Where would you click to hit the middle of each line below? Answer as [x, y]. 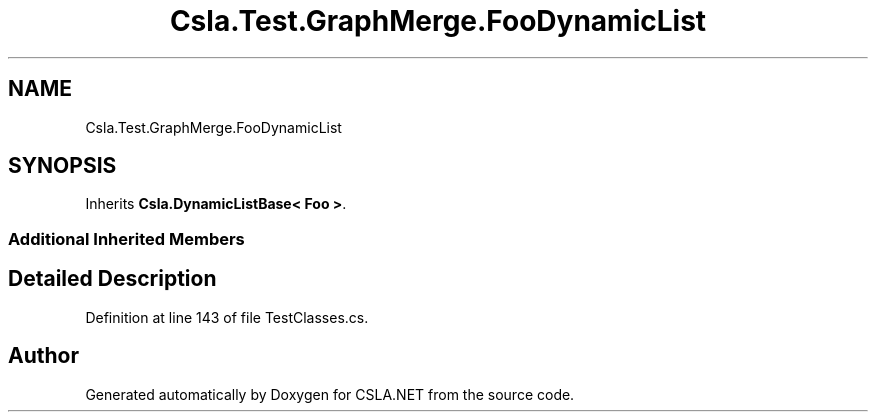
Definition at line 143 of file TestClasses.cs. [227, 317]
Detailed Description [112, 279]
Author [43, 356]
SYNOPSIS [62, 166]
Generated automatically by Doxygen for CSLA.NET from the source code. [330, 394]
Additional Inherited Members [126, 238]
